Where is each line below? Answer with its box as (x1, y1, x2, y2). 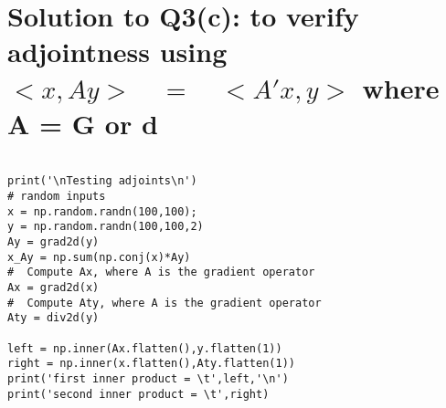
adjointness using (7, 33, 228, 70)
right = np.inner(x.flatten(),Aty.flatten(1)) (7, 357, 295, 371)
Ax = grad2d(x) (7, 280, 100, 294)
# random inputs (7, 190, 106, 203)
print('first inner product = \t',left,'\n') (7, 371, 289, 385)
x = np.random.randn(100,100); (7, 204, 197, 218)
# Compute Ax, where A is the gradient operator (7, 266, 315, 279)
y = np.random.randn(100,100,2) (7, 220, 204, 234)
